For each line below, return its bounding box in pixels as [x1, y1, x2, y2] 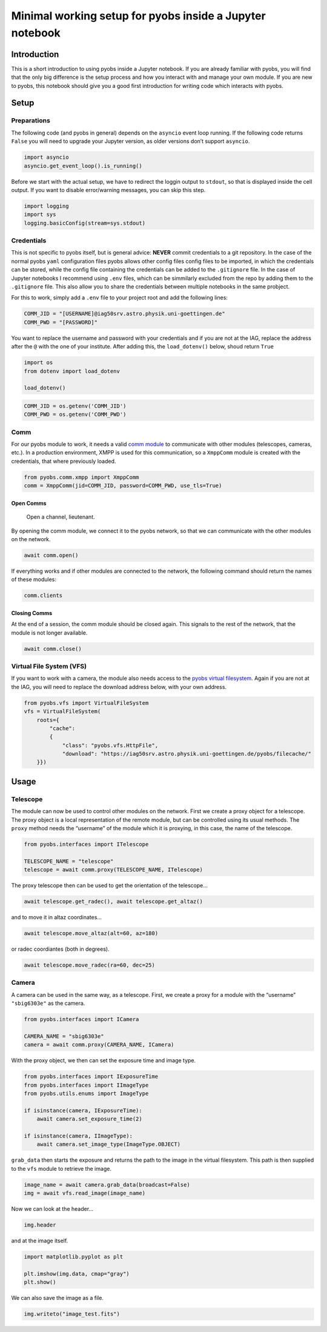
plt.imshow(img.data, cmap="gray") [24, 1270, 130, 1277]
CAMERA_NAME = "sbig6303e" [24, 1033, 104, 1039]
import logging [24, 202, 69, 209]
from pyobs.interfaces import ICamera [24, 1016, 139, 1023]
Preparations [11, 116, 51, 125]
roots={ [36, 716, 60, 724]
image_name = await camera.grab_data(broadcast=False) [24, 1181, 190, 1188]
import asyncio [24, 154, 69, 161]
